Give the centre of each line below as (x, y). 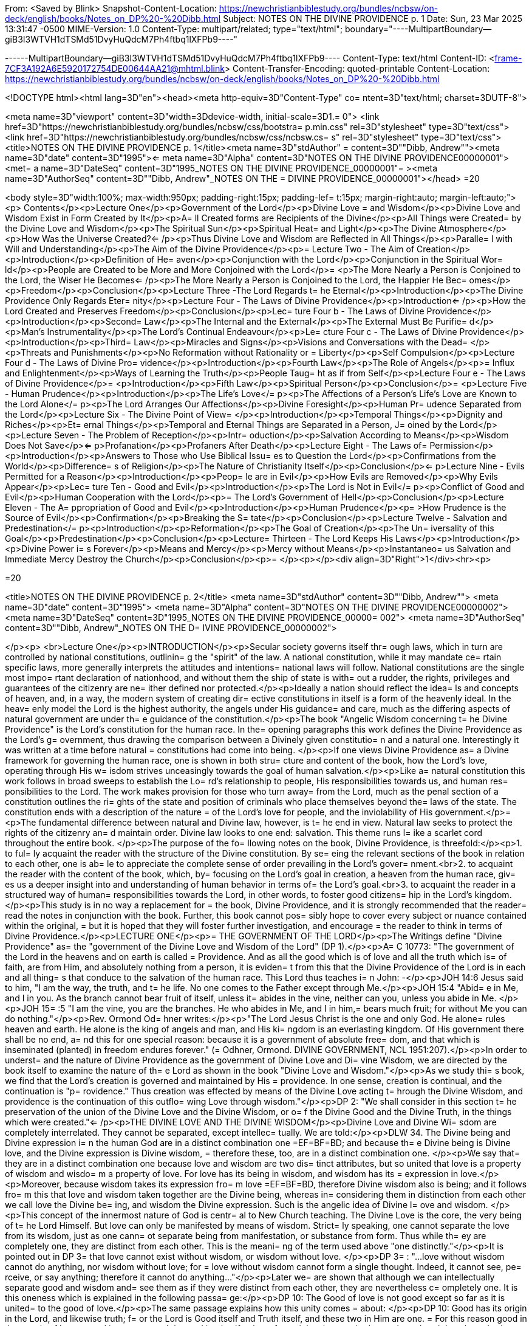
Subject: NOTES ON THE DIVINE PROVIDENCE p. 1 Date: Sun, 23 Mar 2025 (373, 19)
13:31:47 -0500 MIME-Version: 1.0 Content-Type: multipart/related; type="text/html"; (174, 29)
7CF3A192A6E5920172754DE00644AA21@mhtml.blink (115, 68)
